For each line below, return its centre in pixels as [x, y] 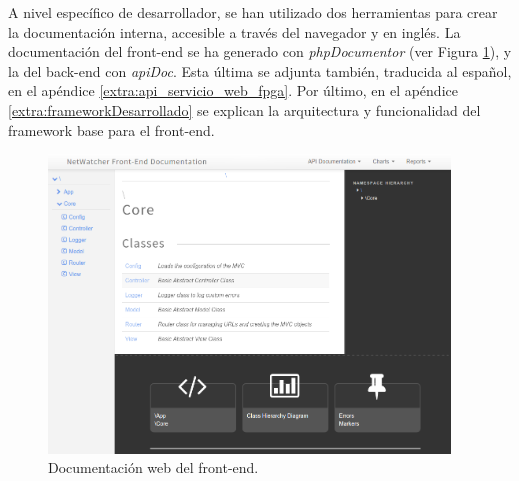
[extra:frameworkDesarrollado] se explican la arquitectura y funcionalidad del [244, 109]
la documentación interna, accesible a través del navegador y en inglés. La [234, 31]
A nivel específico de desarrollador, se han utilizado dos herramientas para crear [253, 12]
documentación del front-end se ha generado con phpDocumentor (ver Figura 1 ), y [260, 51]
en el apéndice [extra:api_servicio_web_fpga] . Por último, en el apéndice [233, 90]
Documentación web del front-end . [153, 467]
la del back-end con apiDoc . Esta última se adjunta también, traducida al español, [260, 70]
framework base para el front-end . [111, 129]
